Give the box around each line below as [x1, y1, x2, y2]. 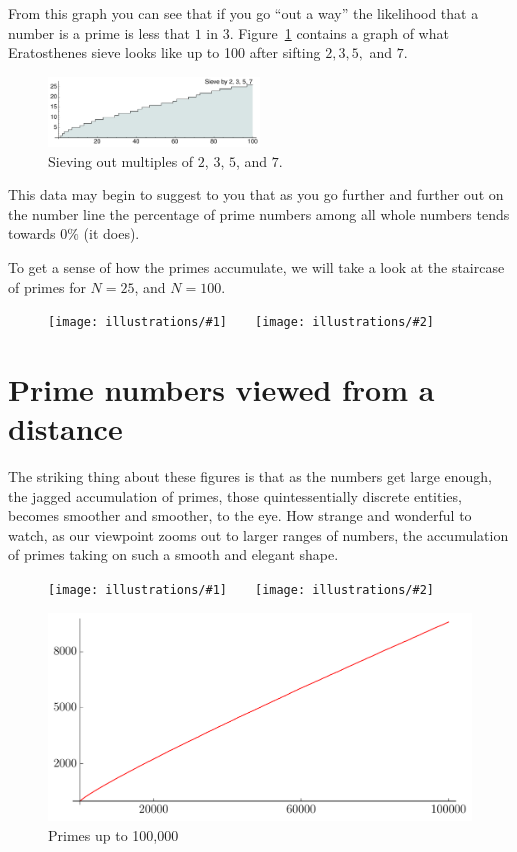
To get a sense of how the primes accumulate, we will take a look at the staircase [8, 256, 505, 277]
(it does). [83, 223, 140, 244]
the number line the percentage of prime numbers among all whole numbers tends [8, 203, 510, 224]
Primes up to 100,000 [48, 824, 179, 845]
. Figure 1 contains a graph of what [229, 22, 449, 43]
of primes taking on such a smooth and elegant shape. [8, 544, 339, 565]
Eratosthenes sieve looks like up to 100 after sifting [8, 42, 321, 63]
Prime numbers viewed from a [8, 368, 435, 409]
